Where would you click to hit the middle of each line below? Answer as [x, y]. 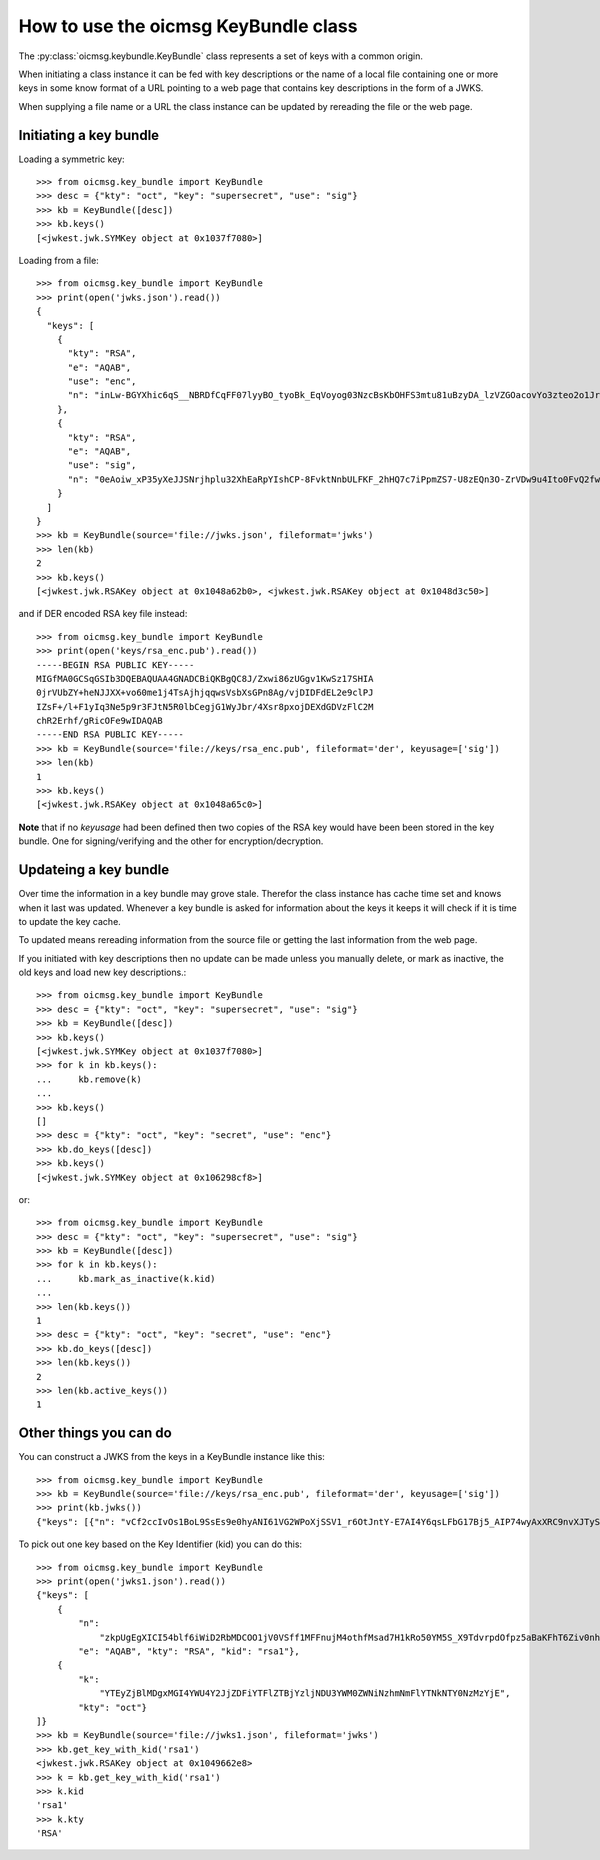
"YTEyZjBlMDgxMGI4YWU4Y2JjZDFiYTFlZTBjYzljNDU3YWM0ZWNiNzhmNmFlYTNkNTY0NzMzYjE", [305, 1693]
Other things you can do [95, 1433]
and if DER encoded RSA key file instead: [103, 614]
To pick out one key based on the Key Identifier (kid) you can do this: [160, 1544]
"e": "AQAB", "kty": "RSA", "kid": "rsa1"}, [189, 1651]
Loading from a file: [58, 260]
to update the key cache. [70, 921]
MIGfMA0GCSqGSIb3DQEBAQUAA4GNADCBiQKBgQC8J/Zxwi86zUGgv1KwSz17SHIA [205, 678]
